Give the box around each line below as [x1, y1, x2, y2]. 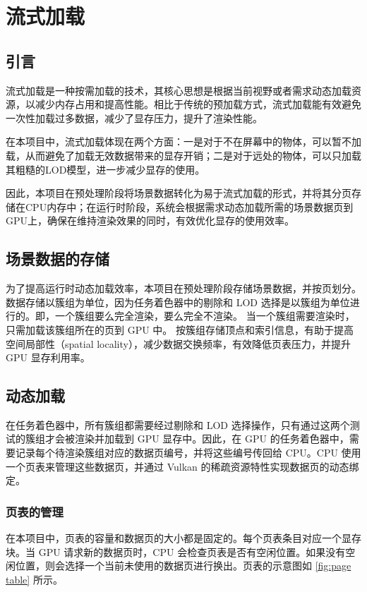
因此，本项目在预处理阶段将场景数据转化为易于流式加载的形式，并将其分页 [6, 186, 351, 200]
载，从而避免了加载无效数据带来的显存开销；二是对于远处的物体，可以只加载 [6, 147, 361, 162]
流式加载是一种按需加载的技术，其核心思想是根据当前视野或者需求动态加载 [6, 83, 351, 97]
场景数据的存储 [6, 248, 109, 270]
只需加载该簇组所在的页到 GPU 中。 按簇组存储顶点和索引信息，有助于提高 [6, 322, 354, 337]
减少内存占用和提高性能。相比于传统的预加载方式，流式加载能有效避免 [35, 97, 361, 111]
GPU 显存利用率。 [6, 350, 90, 365]
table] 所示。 [6, 572, 63, 586]
